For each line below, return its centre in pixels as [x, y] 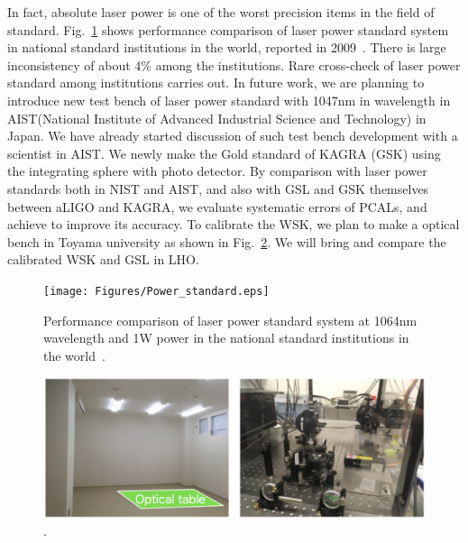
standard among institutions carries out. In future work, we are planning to [216, 83]
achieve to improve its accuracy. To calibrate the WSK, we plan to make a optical [234, 224]
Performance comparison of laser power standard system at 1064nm [230, 320]
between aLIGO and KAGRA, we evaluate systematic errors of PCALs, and [217, 206]
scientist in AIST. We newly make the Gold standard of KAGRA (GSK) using [224, 153]
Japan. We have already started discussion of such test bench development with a [233, 136]
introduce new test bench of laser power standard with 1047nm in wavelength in [229, 100]
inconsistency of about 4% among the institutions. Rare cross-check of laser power [234, 64]
